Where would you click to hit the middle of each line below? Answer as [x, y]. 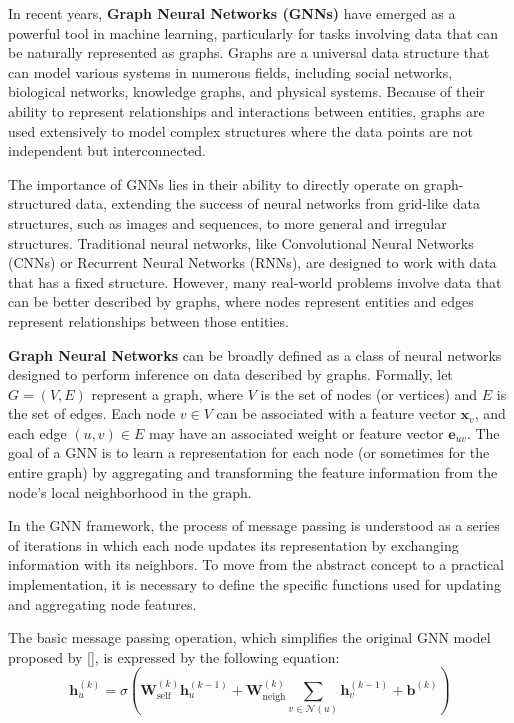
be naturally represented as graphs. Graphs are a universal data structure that [249, 52]
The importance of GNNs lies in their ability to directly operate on [214, 183]
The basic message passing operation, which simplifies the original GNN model [249, 637]
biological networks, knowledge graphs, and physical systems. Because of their [246, 91]
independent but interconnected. [107, 150]
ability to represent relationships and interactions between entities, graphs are [246, 110]
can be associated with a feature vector [336, 413]
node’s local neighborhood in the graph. [130, 491]
